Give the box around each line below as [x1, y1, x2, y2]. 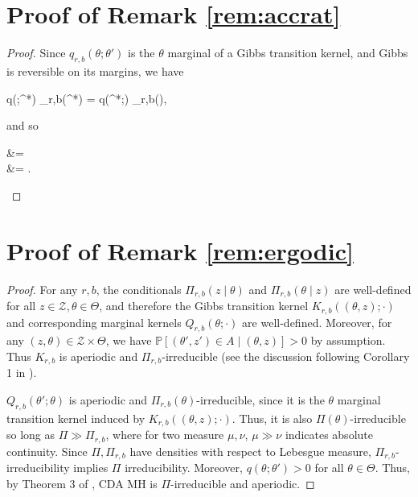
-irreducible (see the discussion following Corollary [162, 347, 410, 364]
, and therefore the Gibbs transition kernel [99, 297, 309, 314]
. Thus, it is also [232, 409, 313, 426]
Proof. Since [6, 44, 66, 61]
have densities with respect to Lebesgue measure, [129, 442, 371, 459]
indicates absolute [285, 426, 373, 443]
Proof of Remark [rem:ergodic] [6, 234, 354, 267]
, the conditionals [96, 280, 182, 297]
